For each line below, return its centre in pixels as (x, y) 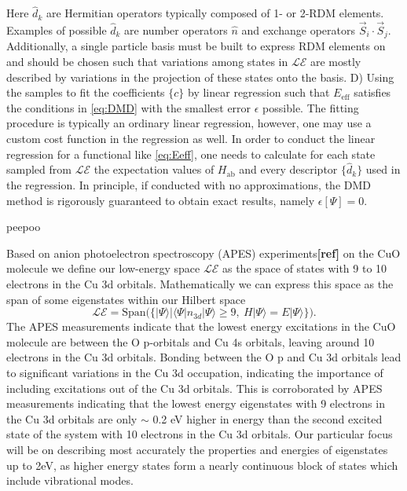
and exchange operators (298, 30)
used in (383, 169)
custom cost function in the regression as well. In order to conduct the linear (191, 139)
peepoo (24, 227)
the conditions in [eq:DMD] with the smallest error (129, 107)
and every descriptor (288, 169)
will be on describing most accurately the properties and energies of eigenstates (197, 449)
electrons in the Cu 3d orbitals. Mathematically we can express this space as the (200, 284)
